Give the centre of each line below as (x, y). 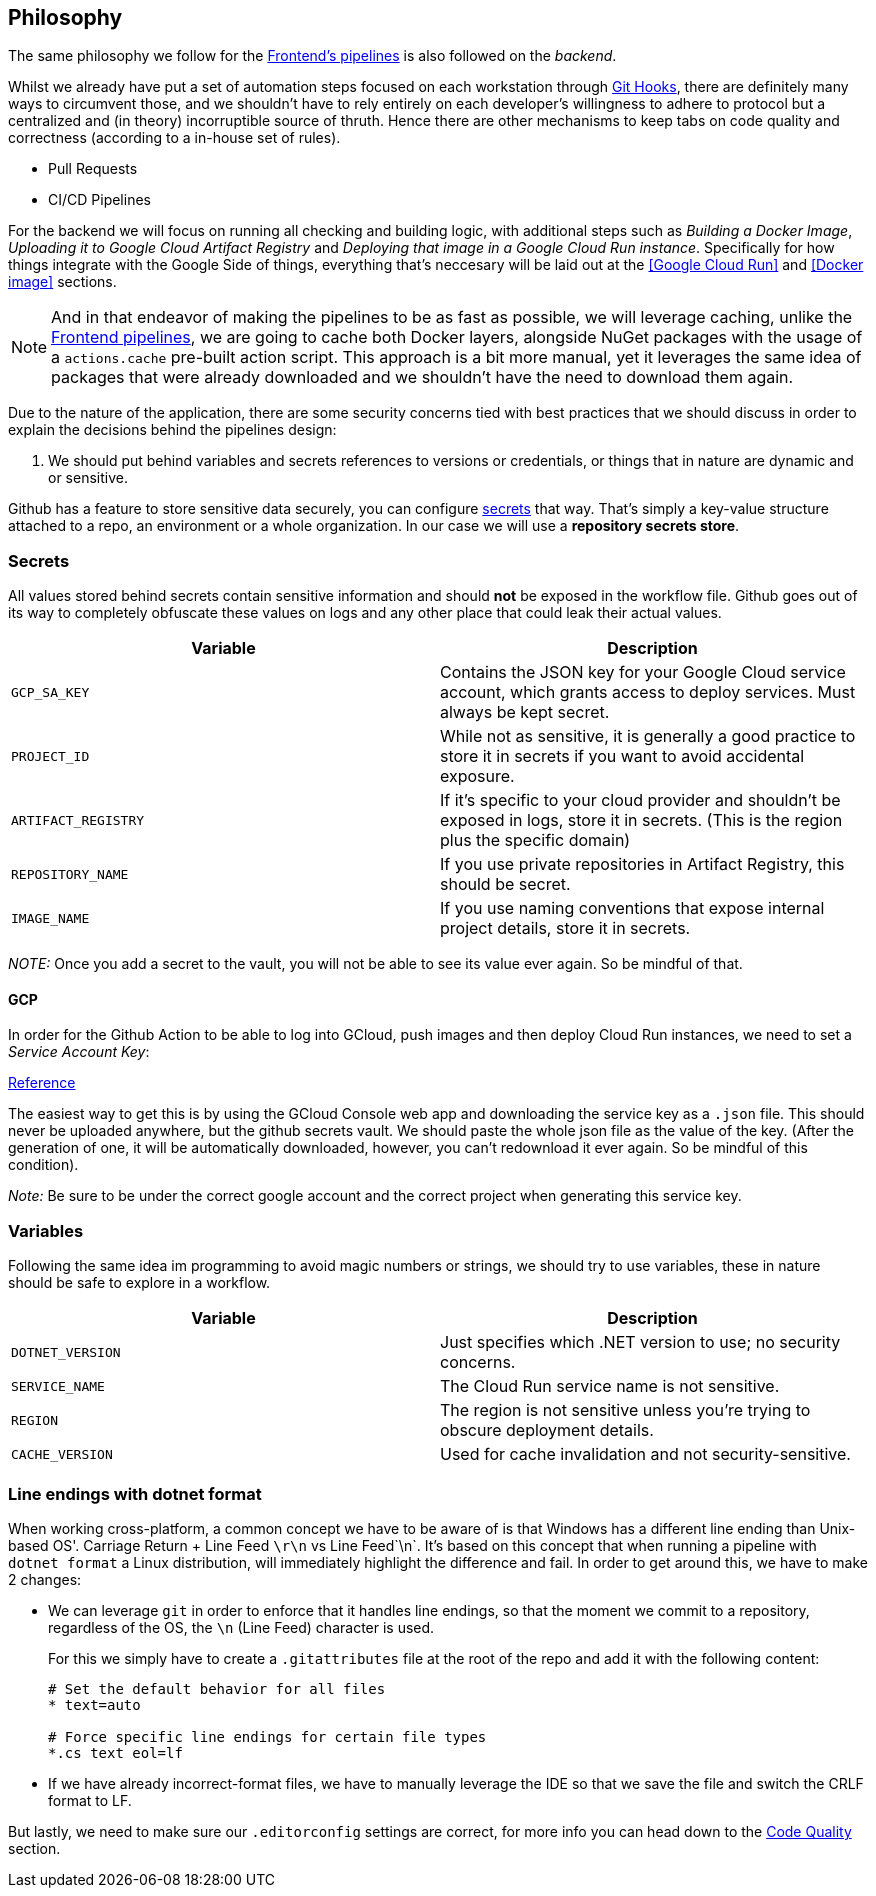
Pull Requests (93, 169)
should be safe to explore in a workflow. (139, 1283)
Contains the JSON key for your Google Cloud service (643, 672)
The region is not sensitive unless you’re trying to (625, 1410)
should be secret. (505, 884)
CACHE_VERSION (62, 1454)
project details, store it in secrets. (565, 928)
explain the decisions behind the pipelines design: (172, 430)
